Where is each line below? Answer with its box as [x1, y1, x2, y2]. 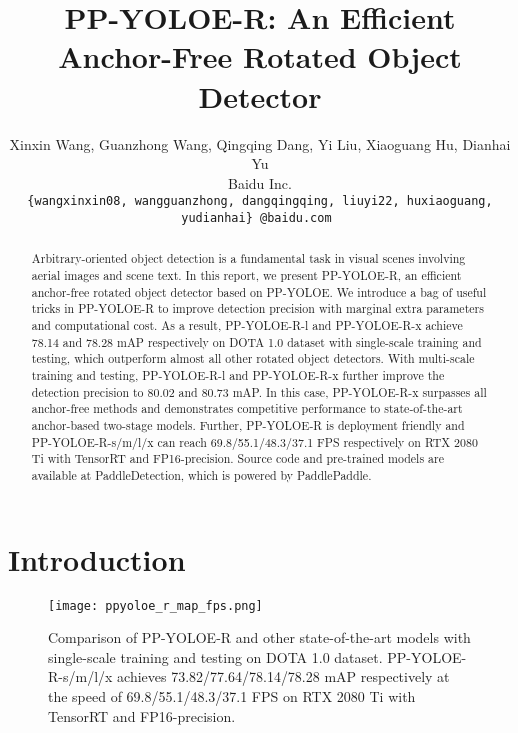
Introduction [8, 538, 186, 579]
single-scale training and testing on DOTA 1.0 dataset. [48, 646, 383, 667]
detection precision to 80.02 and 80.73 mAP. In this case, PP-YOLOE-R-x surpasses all [31, 383, 487, 400]
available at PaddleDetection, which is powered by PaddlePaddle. [31, 466, 372, 483]
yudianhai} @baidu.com [181, 210, 332, 225]
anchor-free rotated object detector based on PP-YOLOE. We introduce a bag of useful [31, 283, 487, 300]
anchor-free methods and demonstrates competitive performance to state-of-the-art [31, 400, 463, 417]
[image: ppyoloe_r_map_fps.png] [48, 598, 263, 613]
